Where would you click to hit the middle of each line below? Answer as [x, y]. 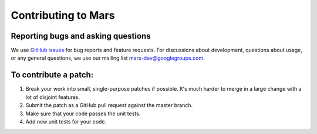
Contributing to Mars [63, 15]
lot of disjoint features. [53, 97]
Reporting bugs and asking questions [81, 36]
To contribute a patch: [52, 75]
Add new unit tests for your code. [66, 121]
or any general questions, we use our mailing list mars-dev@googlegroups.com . [108, 58]
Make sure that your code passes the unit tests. [83, 114]
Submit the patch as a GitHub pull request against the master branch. [109, 105]
